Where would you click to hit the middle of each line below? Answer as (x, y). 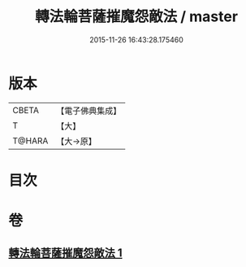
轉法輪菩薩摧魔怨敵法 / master (136, 17)
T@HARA (30, 141)
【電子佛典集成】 (89, 111)
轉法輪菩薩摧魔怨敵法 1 (66, 253)
